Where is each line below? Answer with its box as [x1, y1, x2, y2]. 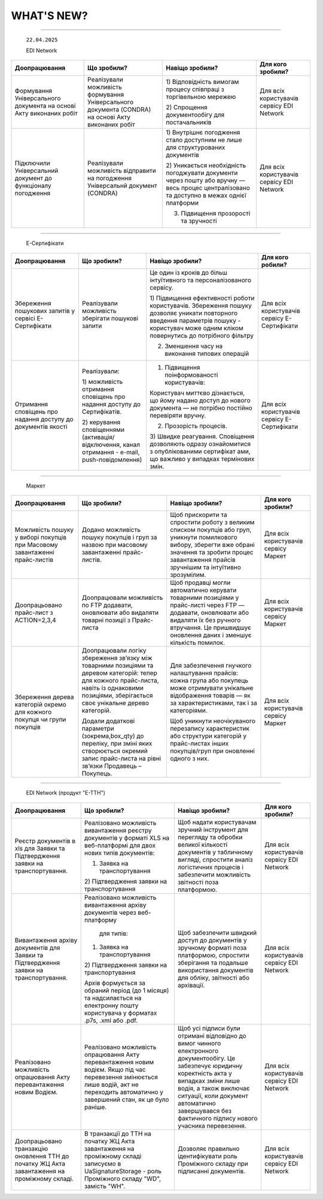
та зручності [180, 217, 218, 225]
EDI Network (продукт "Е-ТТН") [26, 789, 106, 797]
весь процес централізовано [165, 184, 251, 192]
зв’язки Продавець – [81, 762, 142, 770]
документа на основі [14, 102, 76, 110]
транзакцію [14, 1144, 48, 1153]
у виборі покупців [14, 533, 67, 542]
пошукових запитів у [14, 306, 75, 315]
